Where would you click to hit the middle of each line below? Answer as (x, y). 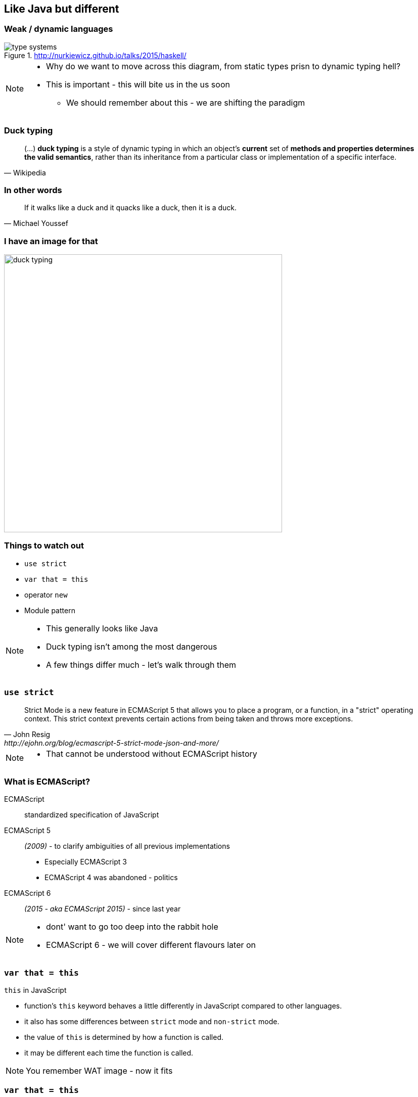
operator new (46, 595)
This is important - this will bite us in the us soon (138, 84)
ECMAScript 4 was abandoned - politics (111, 878)
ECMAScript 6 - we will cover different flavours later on (151, 945)
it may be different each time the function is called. (109, 1053)
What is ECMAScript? (47, 781)
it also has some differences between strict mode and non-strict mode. (152, 1022)
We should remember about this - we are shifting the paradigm (186, 102)
